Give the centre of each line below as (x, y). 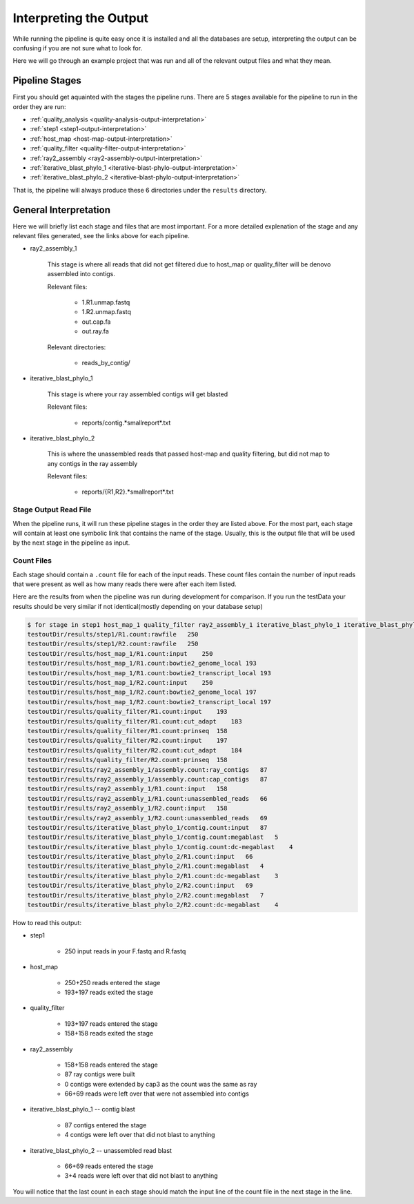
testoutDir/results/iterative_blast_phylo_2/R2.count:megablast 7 (146, 895)
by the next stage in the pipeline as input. (71, 543)
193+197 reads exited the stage (109, 992)
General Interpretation (61, 210)
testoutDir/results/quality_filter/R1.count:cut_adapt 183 (135, 721)
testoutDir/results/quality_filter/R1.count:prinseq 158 (127, 731)
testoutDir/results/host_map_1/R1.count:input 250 (120, 653)
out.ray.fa (96, 331)
